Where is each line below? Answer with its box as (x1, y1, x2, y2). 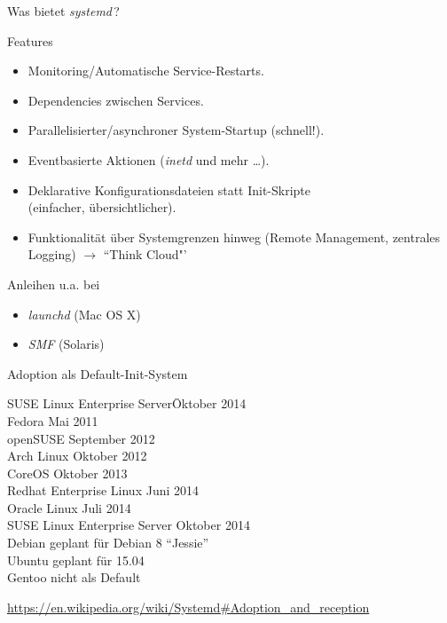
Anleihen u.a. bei (7, 274, 100, 293)
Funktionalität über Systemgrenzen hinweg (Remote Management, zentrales (27, 227, 441, 246)
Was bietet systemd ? (7, 2, 120, 20)
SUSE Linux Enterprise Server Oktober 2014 (7, 516, 250, 534)
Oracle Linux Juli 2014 (7, 498, 131, 517)
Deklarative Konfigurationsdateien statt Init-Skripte (27, 180, 311, 199)
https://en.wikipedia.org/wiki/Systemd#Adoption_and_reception (7, 597, 370, 616)
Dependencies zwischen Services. (27, 91, 204, 109)
